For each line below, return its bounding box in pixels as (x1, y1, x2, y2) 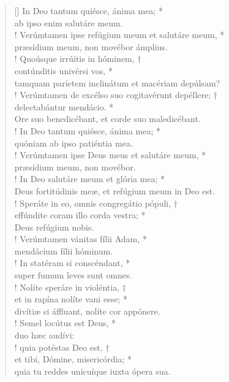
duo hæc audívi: (14, 329, 75, 342)
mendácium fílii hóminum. (14, 244, 113, 257)
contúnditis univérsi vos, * (14, 64, 113, 77)
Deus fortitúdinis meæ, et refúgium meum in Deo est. (14, 184, 216, 197)
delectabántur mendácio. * (14, 100, 114, 113)
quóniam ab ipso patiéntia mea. (14, 136, 133, 149)
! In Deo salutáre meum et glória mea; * (14, 172, 165, 185)
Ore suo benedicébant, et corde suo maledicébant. (14, 112, 201, 125)
